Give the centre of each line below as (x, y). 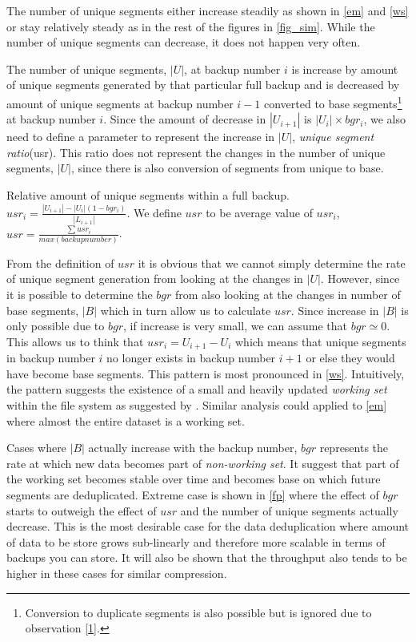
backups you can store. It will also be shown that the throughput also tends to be (207, 557)
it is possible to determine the (80, 295)
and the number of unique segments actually (289, 510)
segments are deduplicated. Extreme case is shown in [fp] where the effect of (193, 495)
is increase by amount (345, 69)
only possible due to (56, 326)
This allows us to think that (75, 341)
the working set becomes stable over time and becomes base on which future (194, 479)
